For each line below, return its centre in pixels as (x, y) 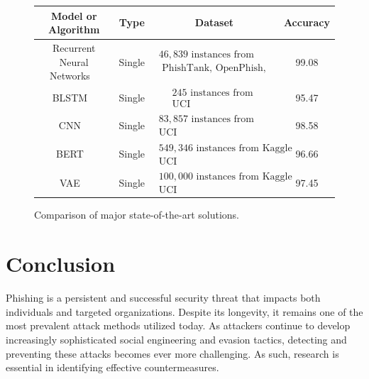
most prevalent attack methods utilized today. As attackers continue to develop (178, 325)
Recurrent (74, 47)
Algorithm (74, 29)
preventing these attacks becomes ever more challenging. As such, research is (172, 353)
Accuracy (307, 22)
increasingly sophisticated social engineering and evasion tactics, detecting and (176, 339)
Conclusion (61, 264)
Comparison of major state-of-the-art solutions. (137, 215)
